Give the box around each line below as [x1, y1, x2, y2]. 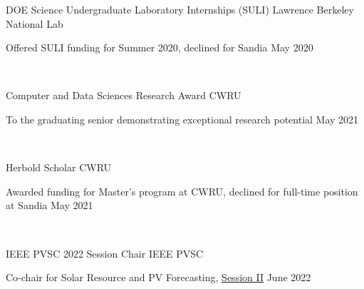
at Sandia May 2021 [6, 198, 93, 213]
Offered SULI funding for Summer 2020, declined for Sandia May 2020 [6, 40, 313, 55]
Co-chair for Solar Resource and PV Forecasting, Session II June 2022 [6, 270, 311, 285]
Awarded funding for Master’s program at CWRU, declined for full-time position [6, 183, 358, 198]
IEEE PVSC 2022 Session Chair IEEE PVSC [6, 245, 204, 260]
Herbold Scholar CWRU [6, 160, 112, 175]
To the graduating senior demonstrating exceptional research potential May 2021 [6, 111, 359, 126]
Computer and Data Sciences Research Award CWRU [6, 88, 241, 103]
